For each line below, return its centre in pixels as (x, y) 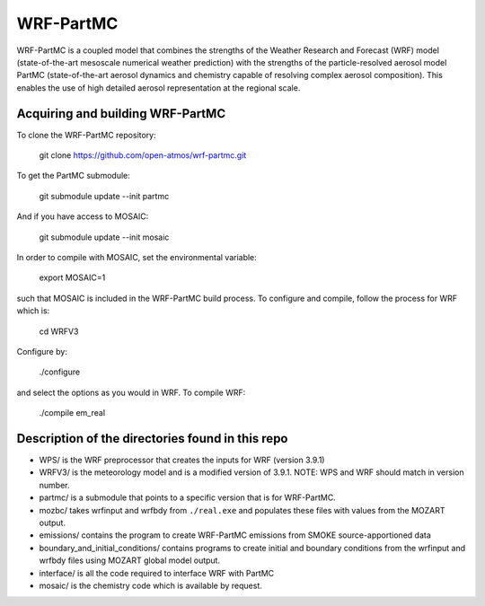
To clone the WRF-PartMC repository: (86, 135)
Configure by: (42, 351)
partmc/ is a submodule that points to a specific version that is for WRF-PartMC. (187, 497)
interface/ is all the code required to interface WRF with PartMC (157, 573)
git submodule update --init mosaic (104, 237)
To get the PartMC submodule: (73, 176)
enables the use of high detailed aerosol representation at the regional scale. (159, 88)
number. (54, 485)
